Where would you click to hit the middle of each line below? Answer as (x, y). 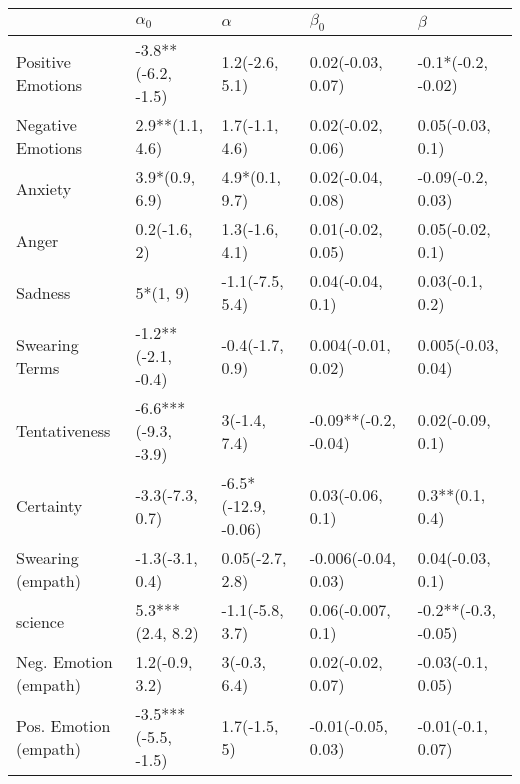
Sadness (43, 292)
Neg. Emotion (64, 662)
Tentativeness (63, 431)
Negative (46, 125)
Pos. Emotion (63, 725)
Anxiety (44, 188)
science (40, 621)
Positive (43, 61)
